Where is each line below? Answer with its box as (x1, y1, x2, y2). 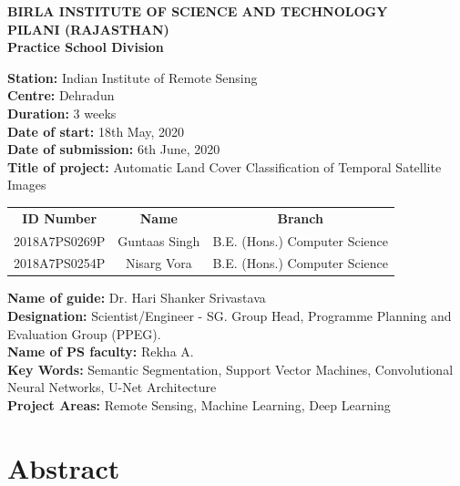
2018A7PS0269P (14, 231, 106, 250)
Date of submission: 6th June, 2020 (7, 140, 220, 159)
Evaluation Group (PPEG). (7, 324, 161, 343)
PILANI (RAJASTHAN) (7, 19, 169, 38)
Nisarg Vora (125, 253, 192, 273)
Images (7, 175, 46, 194)
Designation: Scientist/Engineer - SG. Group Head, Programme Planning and (7, 306, 452, 326)
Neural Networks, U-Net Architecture (7, 377, 217, 397)
